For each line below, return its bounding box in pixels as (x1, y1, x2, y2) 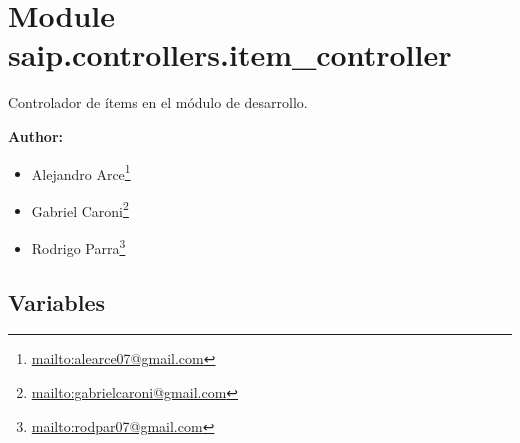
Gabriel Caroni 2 (31, 197, 129, 221)
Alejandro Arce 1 (31, 160, 131, 184)
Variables (8, 286, 106, 317)
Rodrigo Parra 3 (31, 235, 126, 258)
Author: (8, 125, 64, 146)
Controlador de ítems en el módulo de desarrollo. (8, 92, 308, 113)
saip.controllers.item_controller (8, 34, 452, 75)
